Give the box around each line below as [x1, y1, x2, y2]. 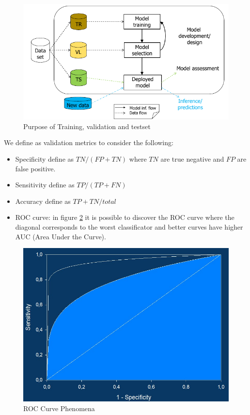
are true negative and [160, 154, 224, 164]
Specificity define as [15, 154, 74, 164]
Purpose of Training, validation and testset [23, 121, 151, 131]
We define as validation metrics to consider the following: [4, 137, 173, 148]
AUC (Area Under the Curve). [15, 231, 106, 241]
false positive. [15, 163, 56, 173]
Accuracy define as [15, 196, 71, 206]
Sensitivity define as [15, 180, 75, 190]
